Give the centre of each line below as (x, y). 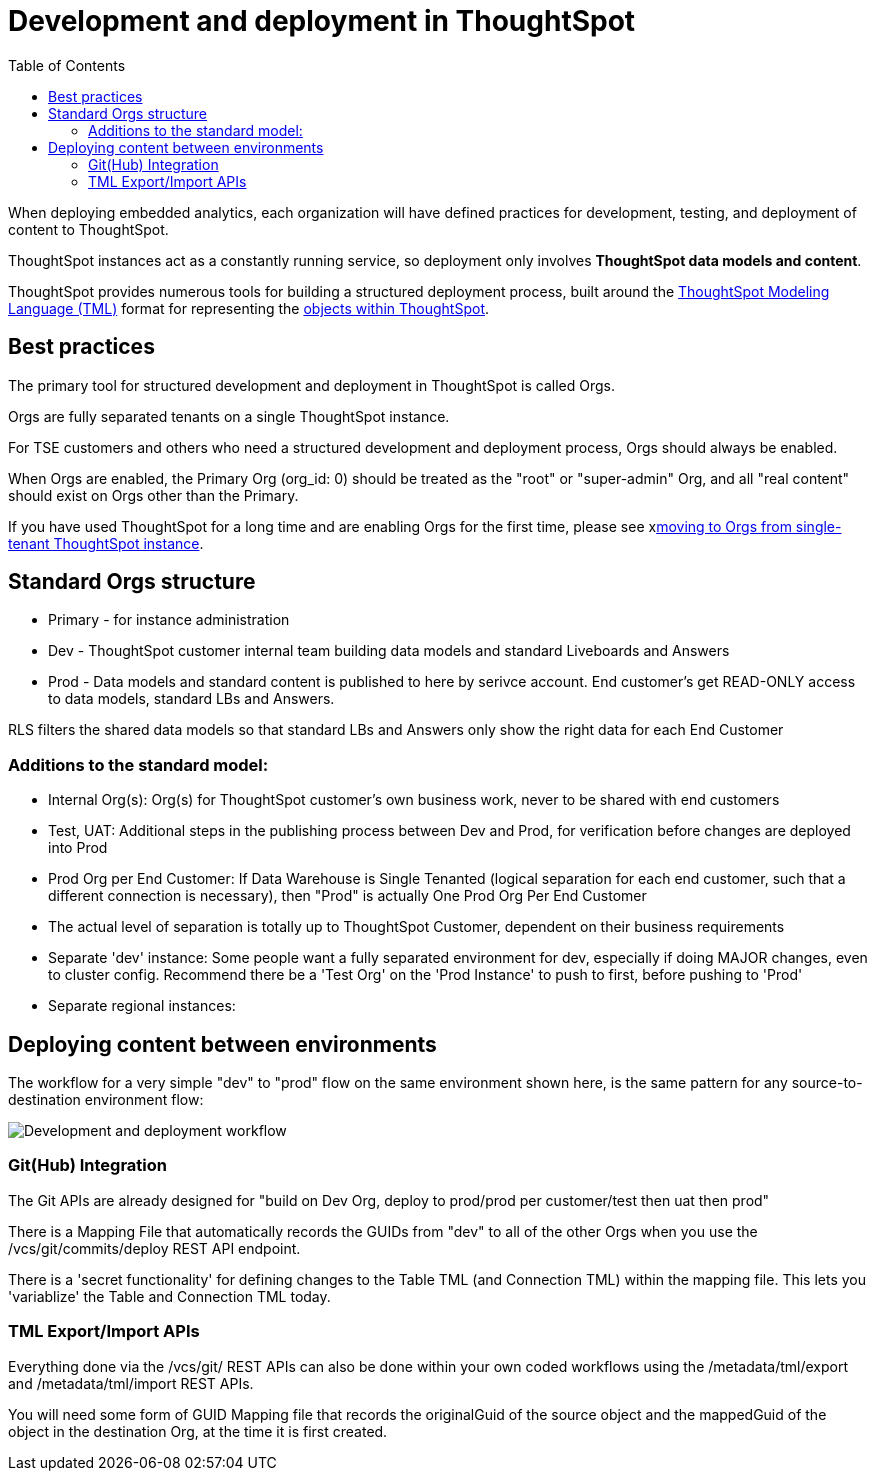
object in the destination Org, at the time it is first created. (198, 1431)
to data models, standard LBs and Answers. (191, 699)
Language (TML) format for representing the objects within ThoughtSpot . (249, 308)
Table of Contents (67, 65)
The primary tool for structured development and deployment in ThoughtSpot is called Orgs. (311, 385)
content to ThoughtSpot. (88, 229)
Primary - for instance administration (169, 620)
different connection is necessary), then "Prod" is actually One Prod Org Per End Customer (347, 896)
